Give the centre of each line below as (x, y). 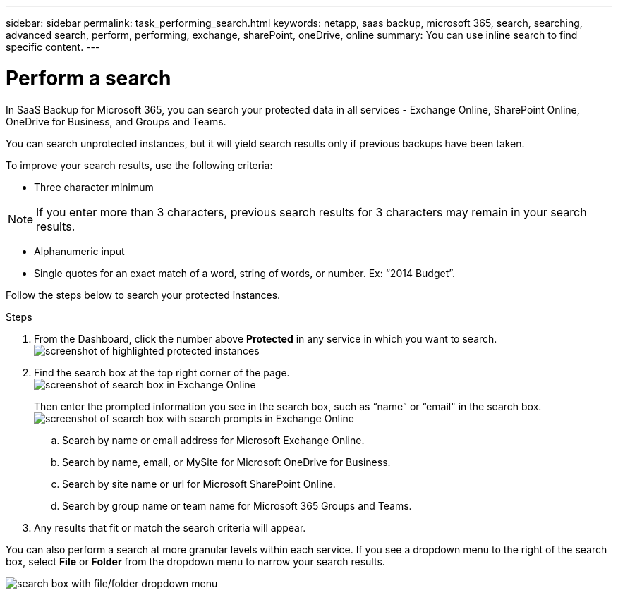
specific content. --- (53, 47)
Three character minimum (94, 187)
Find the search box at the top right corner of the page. (162, 372)
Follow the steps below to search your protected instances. (143, 295)
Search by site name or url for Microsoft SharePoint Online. (199, 484)
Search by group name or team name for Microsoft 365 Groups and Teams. (237, 505)
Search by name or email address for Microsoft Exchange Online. (213, 440)
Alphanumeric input (79, 251)
